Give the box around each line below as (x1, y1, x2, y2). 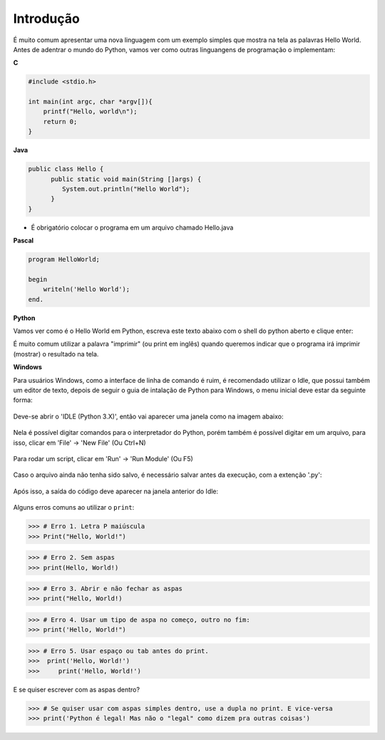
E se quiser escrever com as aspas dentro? (13, 685, 140, 694)
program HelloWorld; (28, 255, 100, 264)
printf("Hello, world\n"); (43, 108, 138, 115)
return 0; (43, 118, 78, 125)
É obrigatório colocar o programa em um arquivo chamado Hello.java (31, 223, 234, 232)
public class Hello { (28, 165, 104, 173)
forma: (13, 396, 33, 404)
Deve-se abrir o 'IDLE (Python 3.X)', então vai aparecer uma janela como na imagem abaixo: (13, 412, 284, 421)
